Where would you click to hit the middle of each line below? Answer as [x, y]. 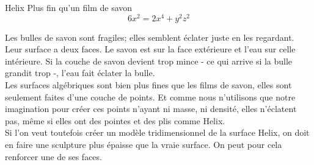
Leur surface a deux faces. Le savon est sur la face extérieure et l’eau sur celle [150, 49]
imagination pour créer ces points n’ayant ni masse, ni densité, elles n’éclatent [151, 109]
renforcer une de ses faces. [53, 156]
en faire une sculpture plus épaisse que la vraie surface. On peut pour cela [144, 145]
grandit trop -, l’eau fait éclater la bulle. [80, 73]
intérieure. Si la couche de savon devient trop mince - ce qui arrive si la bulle [149, 61]
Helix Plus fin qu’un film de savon [69, 7]
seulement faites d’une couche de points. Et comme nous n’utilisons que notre [150, 97]
